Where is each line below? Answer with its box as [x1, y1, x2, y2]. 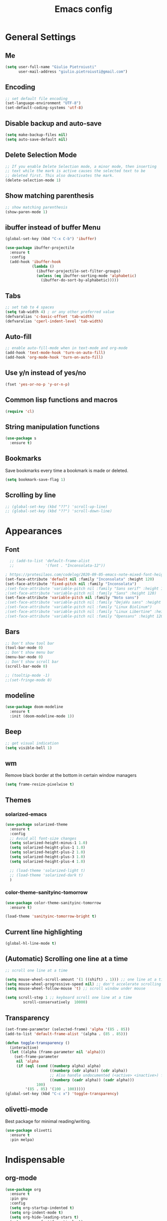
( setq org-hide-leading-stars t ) [9, 1215, 79, 1220]
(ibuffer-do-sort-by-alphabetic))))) [40, 278, 119, 283]
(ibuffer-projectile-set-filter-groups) [36, 268, 121, 273]
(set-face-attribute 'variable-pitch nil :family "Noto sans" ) [5, 595, 139, 601]
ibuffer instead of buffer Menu [5, 223, 101, 232]
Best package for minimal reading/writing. [5, 1118, 91, 1124]
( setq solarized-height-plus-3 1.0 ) [9, 855, 85, 859]
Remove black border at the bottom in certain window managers [5, 772, 137, 778]
